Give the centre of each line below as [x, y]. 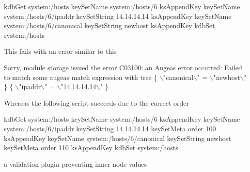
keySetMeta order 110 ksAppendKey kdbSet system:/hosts [91, 148]
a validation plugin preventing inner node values [75, 164]
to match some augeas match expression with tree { [81, 77]
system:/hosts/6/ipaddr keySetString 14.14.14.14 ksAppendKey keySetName [118, 16]
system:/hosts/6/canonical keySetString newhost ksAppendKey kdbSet [109, 25]
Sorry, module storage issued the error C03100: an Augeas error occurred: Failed [123, 67]
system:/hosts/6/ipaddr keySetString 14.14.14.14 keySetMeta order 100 [110, 128]
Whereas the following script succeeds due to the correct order [97, 102]
